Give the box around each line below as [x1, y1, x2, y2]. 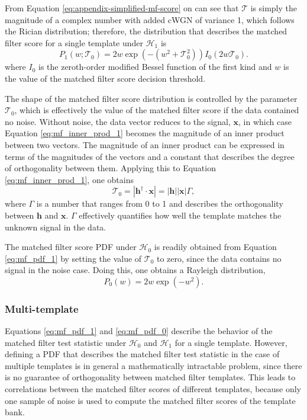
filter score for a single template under [5, 36, 144, 49]
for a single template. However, [174, 336, 287, 348]
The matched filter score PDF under [5, 241, 137, 253]
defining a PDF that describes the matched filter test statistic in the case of [5, 348, 280, 360]
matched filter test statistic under [5, 336, 127, 348]
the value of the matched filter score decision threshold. [5, 72, 206, 84]
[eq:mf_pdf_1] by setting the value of [5, 252, 142, 264]
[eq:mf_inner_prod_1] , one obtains [5, 173, 134, 185]
